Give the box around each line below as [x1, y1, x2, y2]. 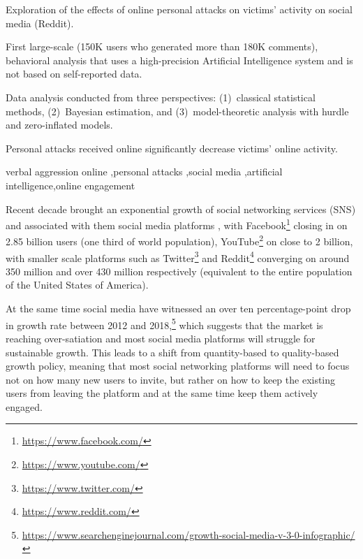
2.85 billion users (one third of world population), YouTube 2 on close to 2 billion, [6, 232, 353, 249]
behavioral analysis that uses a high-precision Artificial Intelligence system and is [6, 52, 353, 67]
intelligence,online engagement [6, 177, 135, 192]
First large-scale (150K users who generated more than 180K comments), [6, 39, 318, 54]
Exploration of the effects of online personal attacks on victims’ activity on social [6, 2, 353, 16]
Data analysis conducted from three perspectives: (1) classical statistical [6, 89, 316, 104]
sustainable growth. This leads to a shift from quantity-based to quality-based [6, 344, 339, 359]
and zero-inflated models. [6, 117, 113, 132]
